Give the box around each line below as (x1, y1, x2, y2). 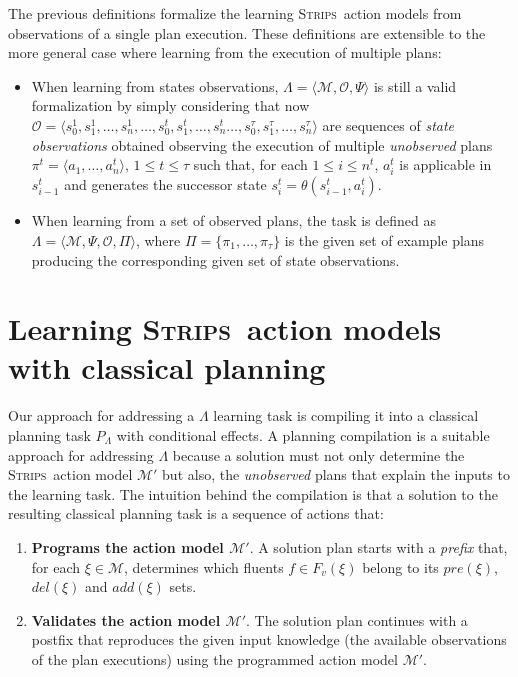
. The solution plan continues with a (246, 609, 468, 630)
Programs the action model (31, 536, 224, 557)
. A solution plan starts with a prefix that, (249, 536, 508, 557)
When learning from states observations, (31, 75, 279, 96)
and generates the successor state (64, 174, 267, 195)
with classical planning (8, 347, 326, 388)
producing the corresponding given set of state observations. (31, 249, 400, 270)
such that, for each (193, 154, 308, 175)
